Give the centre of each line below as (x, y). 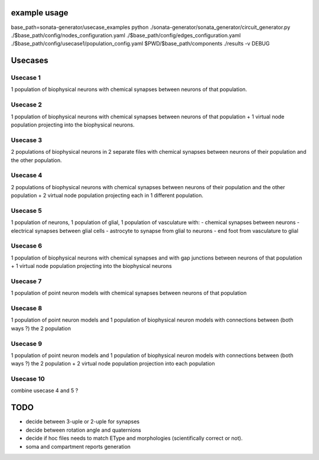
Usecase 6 (27, 246)
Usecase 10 (28, 379)
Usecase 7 (26, 281)
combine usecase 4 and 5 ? (45, 391)
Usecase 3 (27, 140)
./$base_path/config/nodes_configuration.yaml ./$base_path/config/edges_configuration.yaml (126, 35)
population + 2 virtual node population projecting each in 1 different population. (107, 196)
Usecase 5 (27, 210)
